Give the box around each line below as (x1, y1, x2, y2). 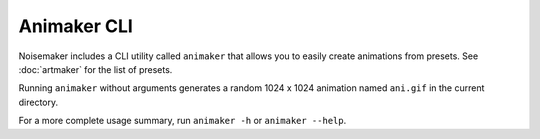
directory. (18, 96, 59, 108)
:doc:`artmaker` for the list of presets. (18, 63, 173, 75)
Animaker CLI (18, 15, 134, 37)
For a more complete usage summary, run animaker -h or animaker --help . (18, 115, 347, 127)
